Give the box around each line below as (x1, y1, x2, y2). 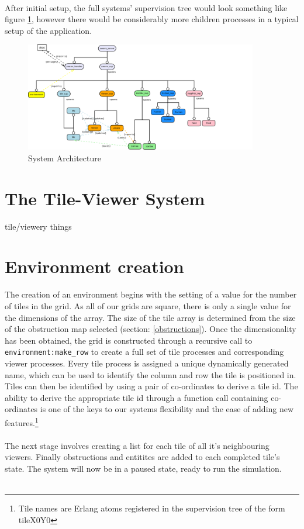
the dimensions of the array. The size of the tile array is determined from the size (5, 311, 296, 323)
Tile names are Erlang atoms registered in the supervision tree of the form (18, 502, 285, 514)
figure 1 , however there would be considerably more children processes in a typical (5, 13, 299, 25)
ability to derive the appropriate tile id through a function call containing (5, 391, 268, 403)
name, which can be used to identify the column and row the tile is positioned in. (5, 368, 296, 381)
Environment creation (5, 254, 184, 278)
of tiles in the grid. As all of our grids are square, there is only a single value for (5, 300, 291, 312)
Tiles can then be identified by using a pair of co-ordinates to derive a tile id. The (5, 380, 298, 392)
